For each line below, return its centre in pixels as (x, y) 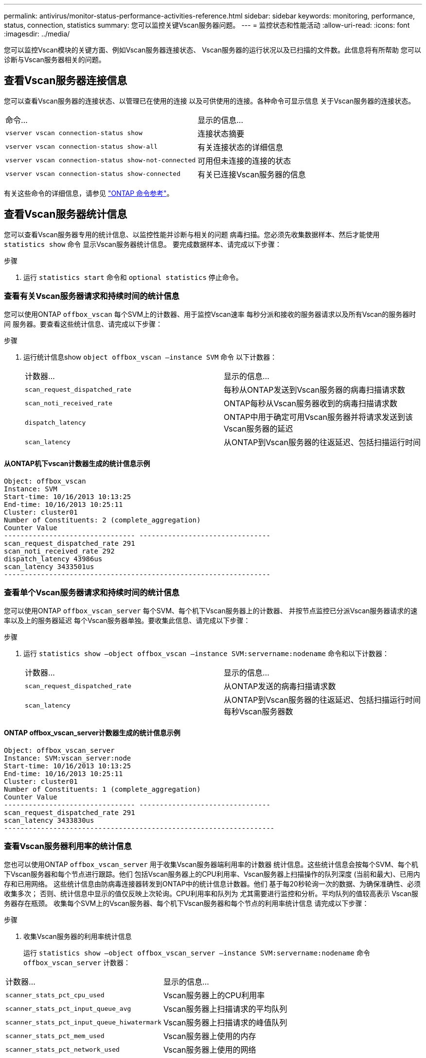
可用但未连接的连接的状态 (244, 161)
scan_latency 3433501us (49, 566)
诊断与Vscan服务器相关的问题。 (55, 60)
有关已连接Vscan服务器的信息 (252, 174)
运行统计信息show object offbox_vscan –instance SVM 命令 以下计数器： (150, 357)
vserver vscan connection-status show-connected (93, 174)
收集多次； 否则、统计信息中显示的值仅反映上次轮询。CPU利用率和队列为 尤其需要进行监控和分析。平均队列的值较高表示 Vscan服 (211, 894)
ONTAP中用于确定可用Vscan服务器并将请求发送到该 (319, 417)
